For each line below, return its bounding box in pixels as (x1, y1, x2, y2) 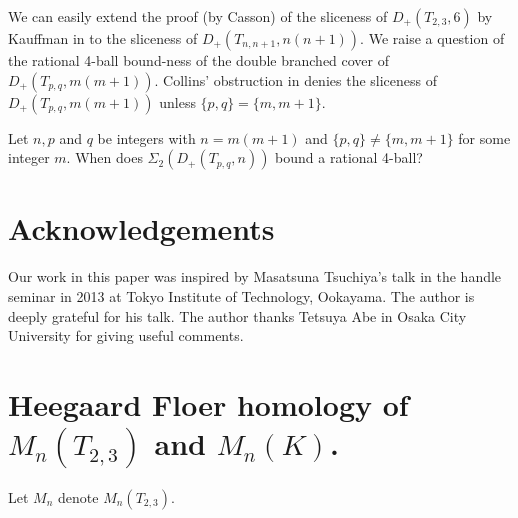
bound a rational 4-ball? (275, 147, 423, 168)
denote (58, 486, 99, 507)
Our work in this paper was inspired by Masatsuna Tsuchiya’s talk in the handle (8, 266, 502, 287)
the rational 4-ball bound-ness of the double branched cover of (8, 50, 390, 70)
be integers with (97, 127, 196, 148)
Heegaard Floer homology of (8, 383, 409, 424)
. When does (66, 147, 143, 168)
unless (159, 91, 196, 112)
